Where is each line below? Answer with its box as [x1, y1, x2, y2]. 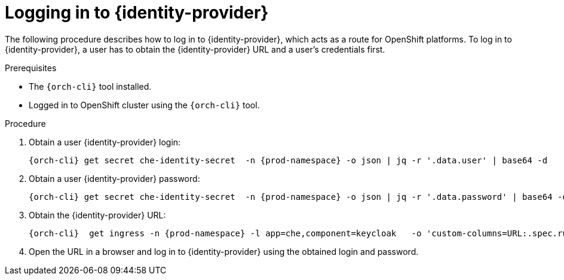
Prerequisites [5, 62, 57, 73]
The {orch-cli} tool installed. [29, 81, 152, 92]
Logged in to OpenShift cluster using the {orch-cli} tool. [29, 99, 260, 110]
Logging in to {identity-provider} [5, 2, 269, 23]
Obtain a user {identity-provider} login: [29, 136, 181, 147]
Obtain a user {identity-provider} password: [29, 173, 200, 184]
